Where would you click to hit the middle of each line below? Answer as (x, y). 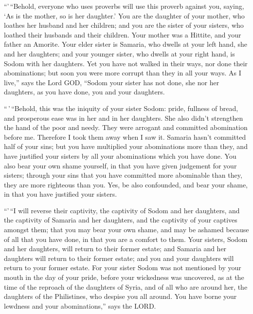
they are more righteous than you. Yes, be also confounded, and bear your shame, (126, 184)
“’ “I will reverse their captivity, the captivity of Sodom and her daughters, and (122, 210)
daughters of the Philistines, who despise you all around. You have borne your (120, 296)
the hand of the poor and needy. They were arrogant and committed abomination (126, 127)
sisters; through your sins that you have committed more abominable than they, (123, 175)
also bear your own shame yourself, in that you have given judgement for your (120, 165)
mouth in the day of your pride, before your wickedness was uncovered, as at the (124, 277)
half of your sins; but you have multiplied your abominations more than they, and (126, 146)
